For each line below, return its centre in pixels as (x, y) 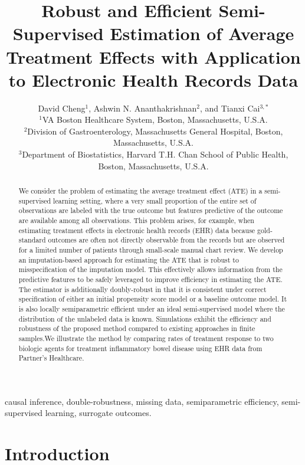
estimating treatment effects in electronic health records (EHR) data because (137, 230)
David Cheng (62, 108)
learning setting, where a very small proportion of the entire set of (155, 200)
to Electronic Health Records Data (153, 79)
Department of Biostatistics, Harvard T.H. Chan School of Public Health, (155, 154)
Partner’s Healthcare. (51, 358)
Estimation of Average (202, 33)
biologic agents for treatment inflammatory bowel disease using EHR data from (140, 348)
